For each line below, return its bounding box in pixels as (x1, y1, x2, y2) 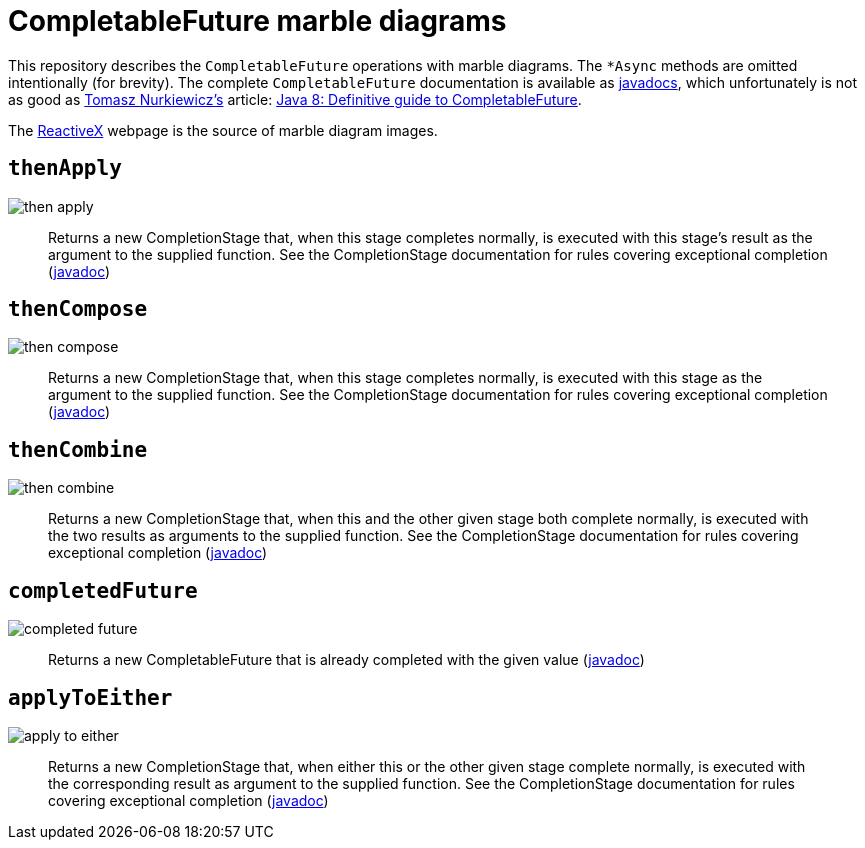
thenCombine (8, 437, 148, 462)
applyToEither (8, 685, 173, 710)
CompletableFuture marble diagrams (8, 4, 507, 38)
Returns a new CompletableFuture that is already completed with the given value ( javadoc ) (48, 651, 645, 669)
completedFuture (8, 578, 198, 603)
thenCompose (8, 297, 148, 322)
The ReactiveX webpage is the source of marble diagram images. (8, 121, 438, 139)
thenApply (8, 156, 122, 181)
